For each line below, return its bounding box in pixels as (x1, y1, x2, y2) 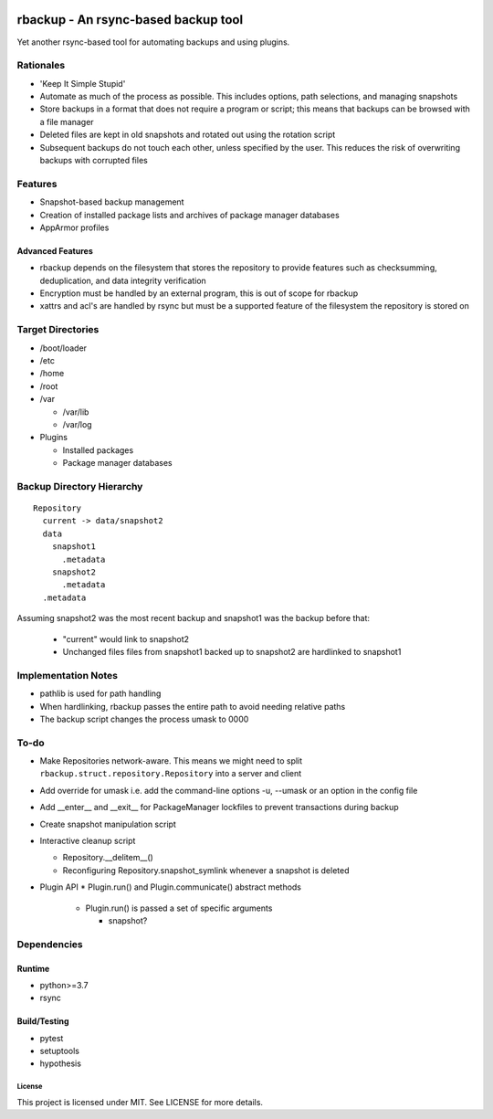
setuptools (39, 1046, 79, 1057)
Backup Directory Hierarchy (16, 480, 143, 492)
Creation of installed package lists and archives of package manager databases (39, 209, 340, 220)
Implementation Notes (16, 669, 119, 681)
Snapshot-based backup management (39, 196, 184, 207)
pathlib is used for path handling (39, 688, 162, 699)
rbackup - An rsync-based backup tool (16, 12, 244, 27)
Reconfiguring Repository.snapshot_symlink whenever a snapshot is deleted (62, 864, 350, 876)
